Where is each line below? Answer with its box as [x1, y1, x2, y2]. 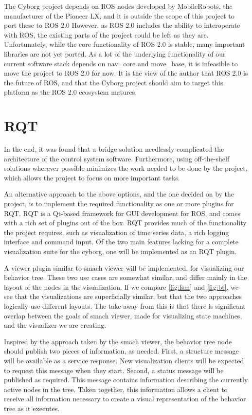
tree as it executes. [4, 403, 60, 413]
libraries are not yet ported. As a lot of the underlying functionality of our [4, 48, 226, 59]
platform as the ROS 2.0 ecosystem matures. [4, 87, 137, 97]
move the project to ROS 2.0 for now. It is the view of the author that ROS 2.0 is [4, 68, 248, 78]
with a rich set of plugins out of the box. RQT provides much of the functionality [4, 217, 247, 228]
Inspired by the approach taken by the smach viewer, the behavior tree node [4, 336, 232, 346]
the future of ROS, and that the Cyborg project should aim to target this [4, 77, 223, 87]
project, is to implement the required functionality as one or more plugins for [4, 198, 234, 209]
